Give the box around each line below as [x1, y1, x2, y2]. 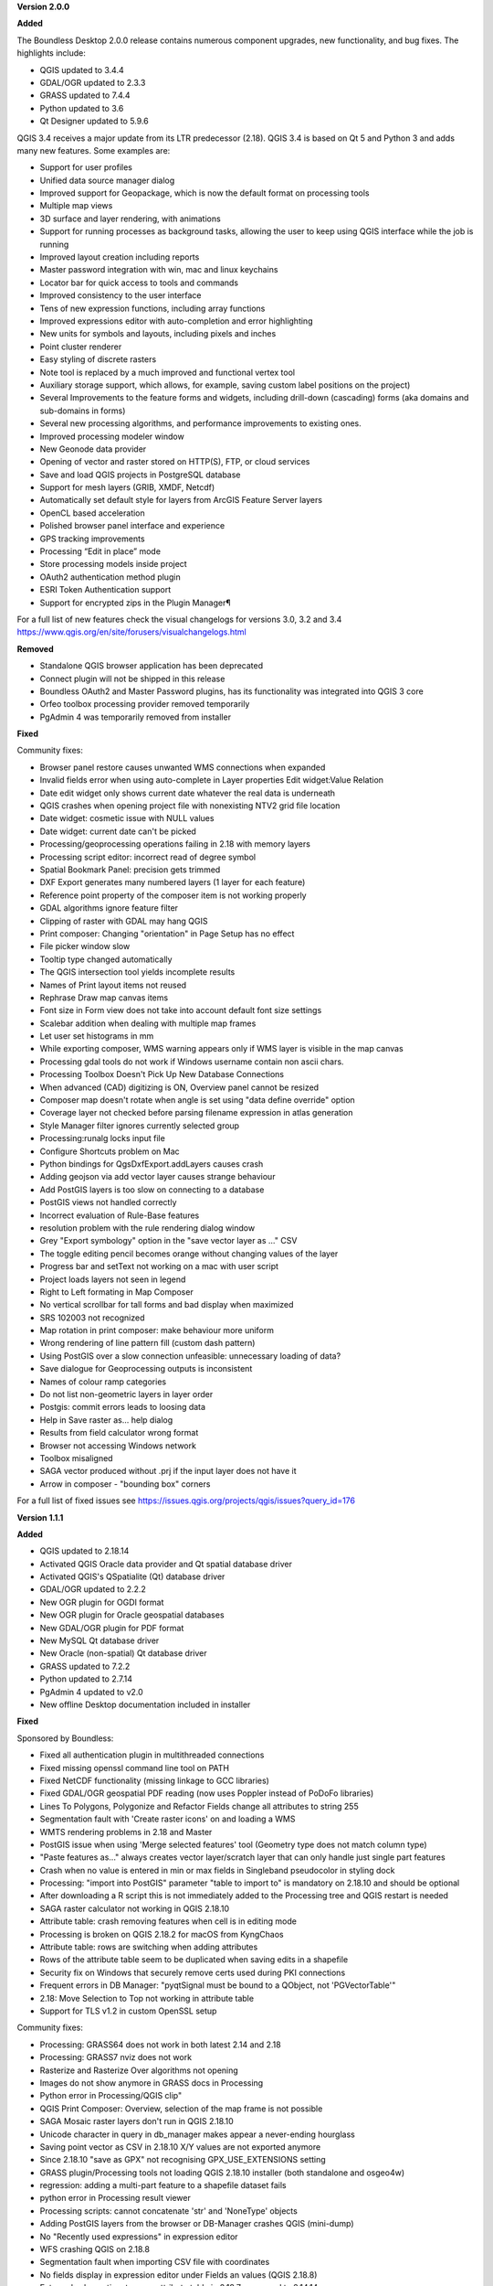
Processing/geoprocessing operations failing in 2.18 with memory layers [39, 839, 310, 849]
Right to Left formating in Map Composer [39, 1286, 194, 1298]
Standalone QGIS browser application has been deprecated [39, 660, 264, 671]
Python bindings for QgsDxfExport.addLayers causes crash [39, 1158, 264, 1170]
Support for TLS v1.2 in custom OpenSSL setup [39, 2005, 217, 2016]
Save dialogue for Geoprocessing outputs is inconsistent [39, 1363, 253, 1374]
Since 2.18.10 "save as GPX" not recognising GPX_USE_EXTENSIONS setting [39, 2154, 326, 2165]
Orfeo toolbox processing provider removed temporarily [39, 699, 250, 710]
